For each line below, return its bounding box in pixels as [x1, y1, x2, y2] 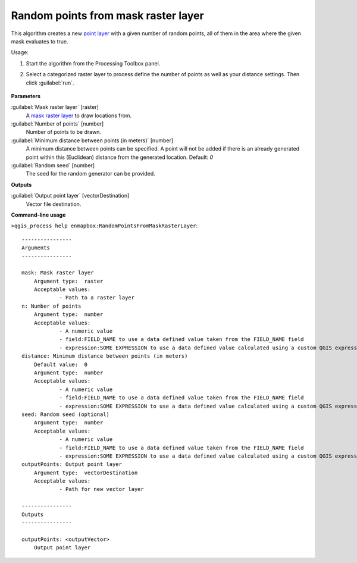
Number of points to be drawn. [26, 129, 101, 136]
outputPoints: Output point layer [21, 461, 122, 468]
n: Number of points [21, 302, 82, 309]
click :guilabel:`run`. [26, 79, 74, 86]
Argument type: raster [33, 277, 104, 284]
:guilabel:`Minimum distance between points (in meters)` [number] [11, 137, 174, 144]
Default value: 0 [33, 361, 88, 368]
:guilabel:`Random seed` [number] [11, 162, 95, 169]
